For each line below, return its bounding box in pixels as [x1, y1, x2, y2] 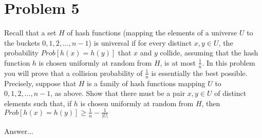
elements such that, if [4, 97, 72, 108]
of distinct [214, 88, 247, 98]
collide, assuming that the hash [160, 47, 258, 58]
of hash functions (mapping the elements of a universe [67, 27, 237, 38]
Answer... [4, 126, 33, 136]
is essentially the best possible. [151, 67, 248, 78]
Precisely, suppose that [4, 77, 77, 88]
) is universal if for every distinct [88, 37, 192, 48]
